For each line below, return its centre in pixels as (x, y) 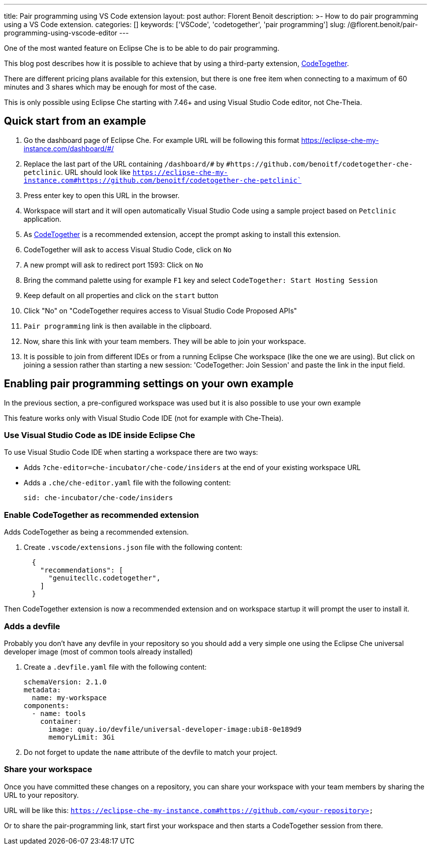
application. (43, 219)
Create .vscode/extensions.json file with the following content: (133, 547)
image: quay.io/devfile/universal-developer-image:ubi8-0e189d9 (175, 729)
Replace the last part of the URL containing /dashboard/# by (124, 164)
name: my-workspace (69, 697)
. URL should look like (96, 172)
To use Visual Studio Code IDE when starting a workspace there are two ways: (131, 452)
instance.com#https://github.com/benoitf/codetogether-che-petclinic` (163, 180)
